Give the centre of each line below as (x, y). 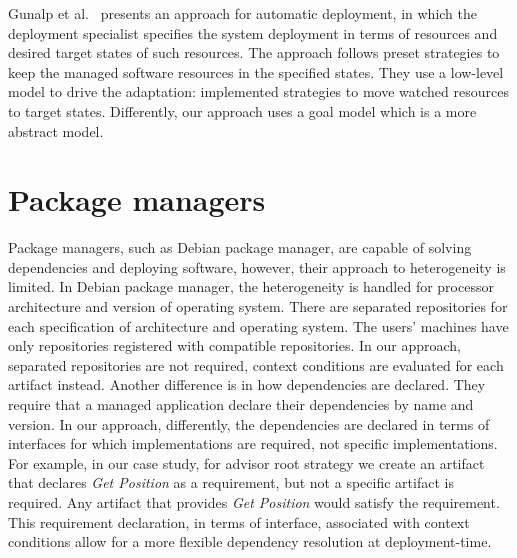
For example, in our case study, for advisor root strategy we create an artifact (246, 462)
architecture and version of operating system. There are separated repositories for (258, 306)
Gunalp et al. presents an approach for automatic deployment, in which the (243, 13)
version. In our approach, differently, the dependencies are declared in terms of (249, 423)
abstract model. (56, 130)
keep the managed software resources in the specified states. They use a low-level (256, 71)
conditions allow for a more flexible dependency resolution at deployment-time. (250, 541)
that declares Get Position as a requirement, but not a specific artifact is (231, 482)
